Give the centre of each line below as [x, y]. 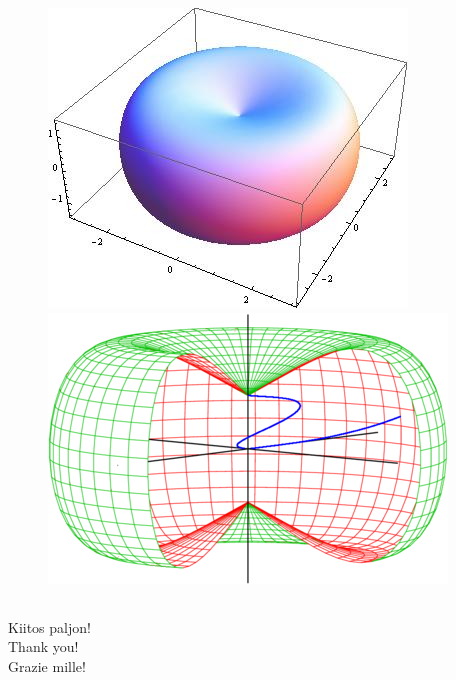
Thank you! [43, 646]
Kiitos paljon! [49, 626]
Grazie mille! [47, 665]
